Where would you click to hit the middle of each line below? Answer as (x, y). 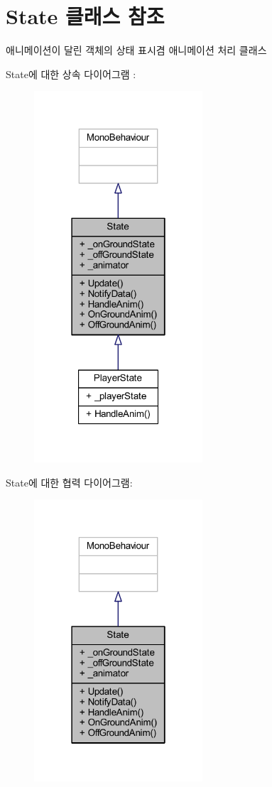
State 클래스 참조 (85, 16)
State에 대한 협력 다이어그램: (69, 482)
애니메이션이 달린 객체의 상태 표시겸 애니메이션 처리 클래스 (136, 50)
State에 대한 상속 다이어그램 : (71, 74)
